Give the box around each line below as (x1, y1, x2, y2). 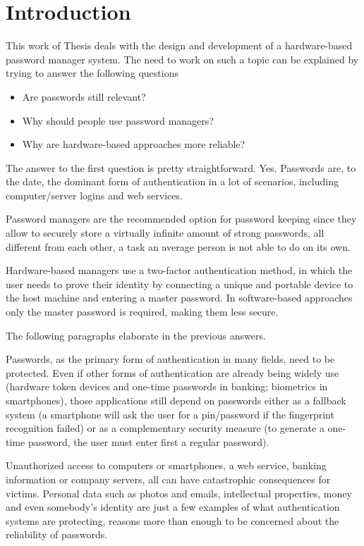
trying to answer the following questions (6, 66, 178, 80)
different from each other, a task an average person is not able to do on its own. (6, 239, 351, 254)
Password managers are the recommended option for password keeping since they (6, 211, 357, 226)
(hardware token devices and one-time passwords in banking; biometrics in (6, 379, 328, 394)
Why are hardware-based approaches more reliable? (22, 137, 245, 151)
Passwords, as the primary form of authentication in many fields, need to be (6, 352, 335, 366)
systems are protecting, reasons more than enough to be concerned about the (6, 513, 339, 528)
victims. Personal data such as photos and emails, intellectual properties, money (6, 485, 352, 500)
